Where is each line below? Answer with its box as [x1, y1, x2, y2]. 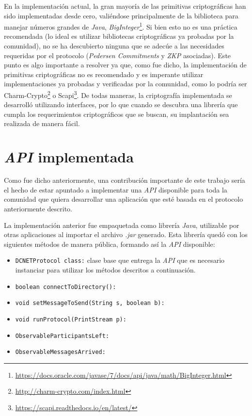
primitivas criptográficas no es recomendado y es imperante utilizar [4, 69, 204, 79]
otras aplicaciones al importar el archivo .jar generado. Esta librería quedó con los [4, 229, 248, 240]
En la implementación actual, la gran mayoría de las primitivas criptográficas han [4, 1, 246, 11]
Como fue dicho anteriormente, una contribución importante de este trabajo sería [4, 175, 245, 185]
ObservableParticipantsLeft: [15, 332, 110, 339]
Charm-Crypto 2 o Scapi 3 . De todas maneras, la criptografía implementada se [4, 89, 232, 100]
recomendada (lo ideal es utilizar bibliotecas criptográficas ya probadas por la [4, 31, 234, 41]
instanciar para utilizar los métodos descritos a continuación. [15, 264, 196, 274]
